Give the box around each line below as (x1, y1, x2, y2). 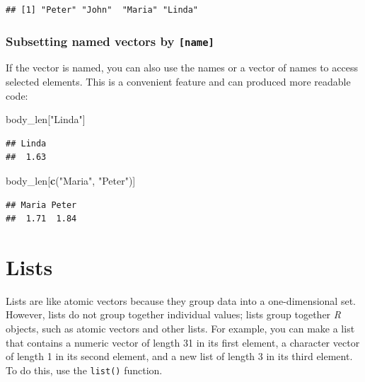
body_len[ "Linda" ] (6, 112, 86, 127)
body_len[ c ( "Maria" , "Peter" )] (6, 173, 136, 187)
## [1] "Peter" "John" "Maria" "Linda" (6, 5, 199, 15)
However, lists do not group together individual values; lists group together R (6, 307, 341, 322)
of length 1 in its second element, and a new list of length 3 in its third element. (6, 349, 353, 364)
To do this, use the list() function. (6, 362, 163, 377)
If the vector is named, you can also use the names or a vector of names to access (6, 60, 358, 75)
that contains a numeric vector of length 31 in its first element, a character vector (6, 335, 360, 349)
